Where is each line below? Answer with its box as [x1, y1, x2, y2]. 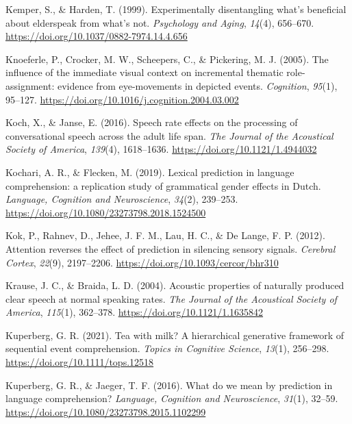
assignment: [5, 78, 55, 92]
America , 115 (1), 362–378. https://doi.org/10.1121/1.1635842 [5, 305, 264, 319]
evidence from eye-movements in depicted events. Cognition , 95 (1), [57, 78, 338, 92]
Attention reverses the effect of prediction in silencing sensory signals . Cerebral [5, 241, 336, 255]
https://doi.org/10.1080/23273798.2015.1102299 [5, 404, 206, 419]
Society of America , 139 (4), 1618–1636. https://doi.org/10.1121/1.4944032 [5, 142, 317, 156]
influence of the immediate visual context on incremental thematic [5, 65, 284, 79]
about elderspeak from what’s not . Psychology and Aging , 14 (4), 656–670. [5, 15, 314, 29]
